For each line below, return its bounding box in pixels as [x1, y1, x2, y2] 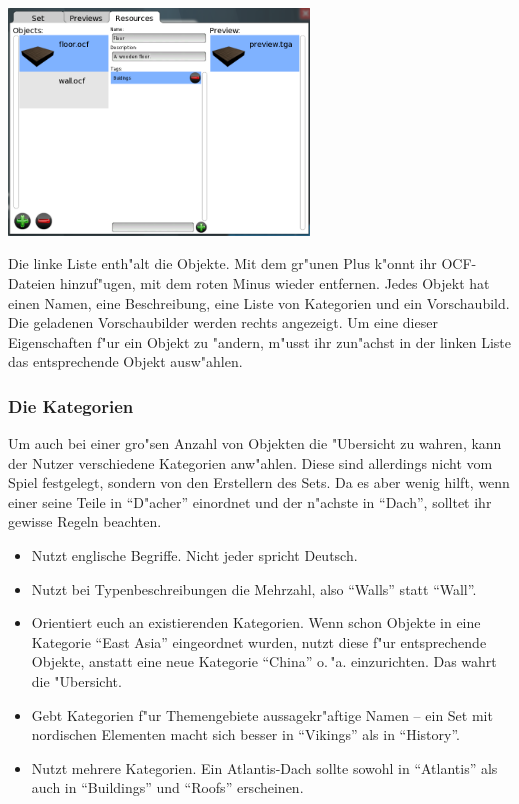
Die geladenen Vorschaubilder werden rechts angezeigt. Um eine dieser [8, 312, 438, 333]
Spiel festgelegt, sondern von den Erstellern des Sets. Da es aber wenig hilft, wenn [8, 472, 510, 493]
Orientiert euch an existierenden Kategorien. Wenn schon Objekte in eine [31, 612, 481, 633]
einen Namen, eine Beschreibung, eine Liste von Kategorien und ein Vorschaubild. [8, 292, 510, 313]
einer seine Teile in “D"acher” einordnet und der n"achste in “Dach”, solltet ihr [8, 491, 492, 512]
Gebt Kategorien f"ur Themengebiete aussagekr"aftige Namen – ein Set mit [31, 704, 493, 725]
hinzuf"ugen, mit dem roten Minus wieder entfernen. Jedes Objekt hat [59, 272, 490, 293]
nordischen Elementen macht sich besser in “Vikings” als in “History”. [31, 724, 460, 745]
